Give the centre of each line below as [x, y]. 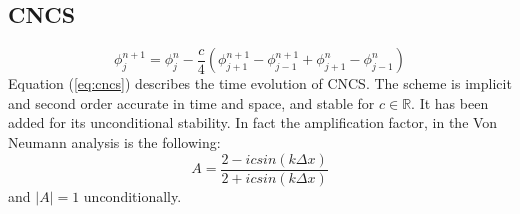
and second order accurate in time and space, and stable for [191, 102]
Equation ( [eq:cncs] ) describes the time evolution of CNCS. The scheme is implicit [260, 83]
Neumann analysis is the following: [114, 141]
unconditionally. [132, 195]
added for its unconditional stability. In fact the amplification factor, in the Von [253, 122]
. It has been [450, 102]
